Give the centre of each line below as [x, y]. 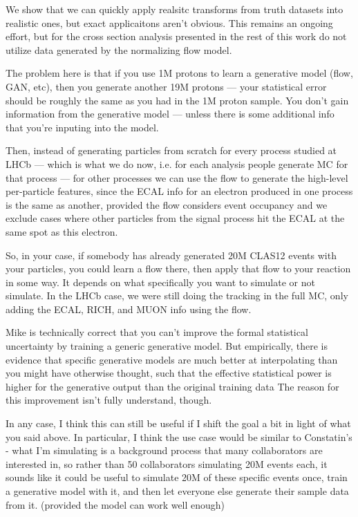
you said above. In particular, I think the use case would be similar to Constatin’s [179, 436]
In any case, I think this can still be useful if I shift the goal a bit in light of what [178, 423]
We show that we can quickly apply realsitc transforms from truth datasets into [175, 9]
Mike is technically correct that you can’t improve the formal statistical [157, 332]
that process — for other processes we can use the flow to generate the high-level [177, 177]
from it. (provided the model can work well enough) [115, 504]
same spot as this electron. [62, 231]
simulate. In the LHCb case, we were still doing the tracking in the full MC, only [177, 295]
